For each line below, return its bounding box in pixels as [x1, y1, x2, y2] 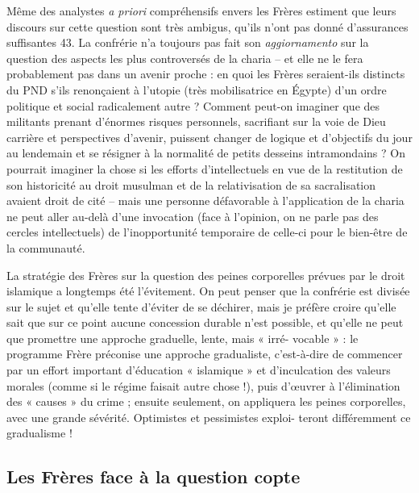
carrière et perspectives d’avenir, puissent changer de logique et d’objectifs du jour [6, 128, 413, 145]
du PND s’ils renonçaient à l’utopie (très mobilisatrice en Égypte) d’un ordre [6, 81, 387, 98]
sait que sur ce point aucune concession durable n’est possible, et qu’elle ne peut [6, 314, 404, 331]
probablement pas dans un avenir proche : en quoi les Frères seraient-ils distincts [6, 65, 405, 82]
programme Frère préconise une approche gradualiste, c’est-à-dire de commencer [6, 345, 403, 362]
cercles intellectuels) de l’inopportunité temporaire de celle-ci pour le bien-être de [6, 224, 408, 240]
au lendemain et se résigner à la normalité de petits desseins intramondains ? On [6, 144, 405, 161]
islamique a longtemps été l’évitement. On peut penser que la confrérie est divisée [6, 282, 410, 299]
